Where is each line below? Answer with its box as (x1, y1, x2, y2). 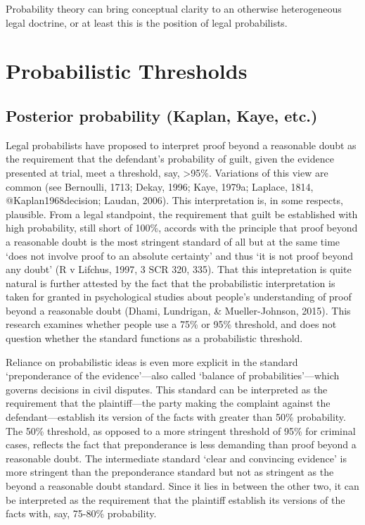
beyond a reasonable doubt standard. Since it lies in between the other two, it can (6, 479, 359, 493)
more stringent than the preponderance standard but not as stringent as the (6, 464, 334, 479)
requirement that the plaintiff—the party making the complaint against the (6, 396, 331, 410)
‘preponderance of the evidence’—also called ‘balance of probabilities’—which (6, 368, 340, 383)
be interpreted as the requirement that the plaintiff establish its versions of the (6, 492, 345, 507)
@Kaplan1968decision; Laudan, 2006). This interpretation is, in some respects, (6, 193, 343, 208)
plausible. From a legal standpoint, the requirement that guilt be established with (6, 206, 358, 221)
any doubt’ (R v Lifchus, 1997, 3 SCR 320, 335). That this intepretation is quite (6, 262, 352, 277)
